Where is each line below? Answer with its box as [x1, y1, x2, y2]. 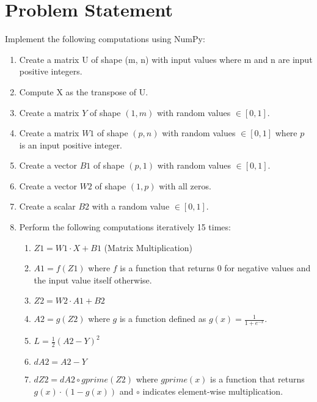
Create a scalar [19, 200, 76, 213]
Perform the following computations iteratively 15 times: [19, 221, 231, 233]
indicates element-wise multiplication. [142, 384, 283, 397]
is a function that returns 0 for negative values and [120, 261, 311, 274]
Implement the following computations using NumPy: [5, 32, 205, 45]
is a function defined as [119, 312, 206, 325]
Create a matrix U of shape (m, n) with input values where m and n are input [19, 53, 313, 65]
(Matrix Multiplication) [104, 241, 192, 254]
